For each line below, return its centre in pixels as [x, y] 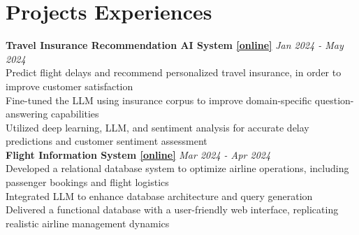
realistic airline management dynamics [88, 223]
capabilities [75, 114]
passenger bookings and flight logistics [87, 182]
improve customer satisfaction [69, 86]
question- [334, 100]
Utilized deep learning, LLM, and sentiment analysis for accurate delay [157, 127]
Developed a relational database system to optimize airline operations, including [177, 168]
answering [27, 114]
